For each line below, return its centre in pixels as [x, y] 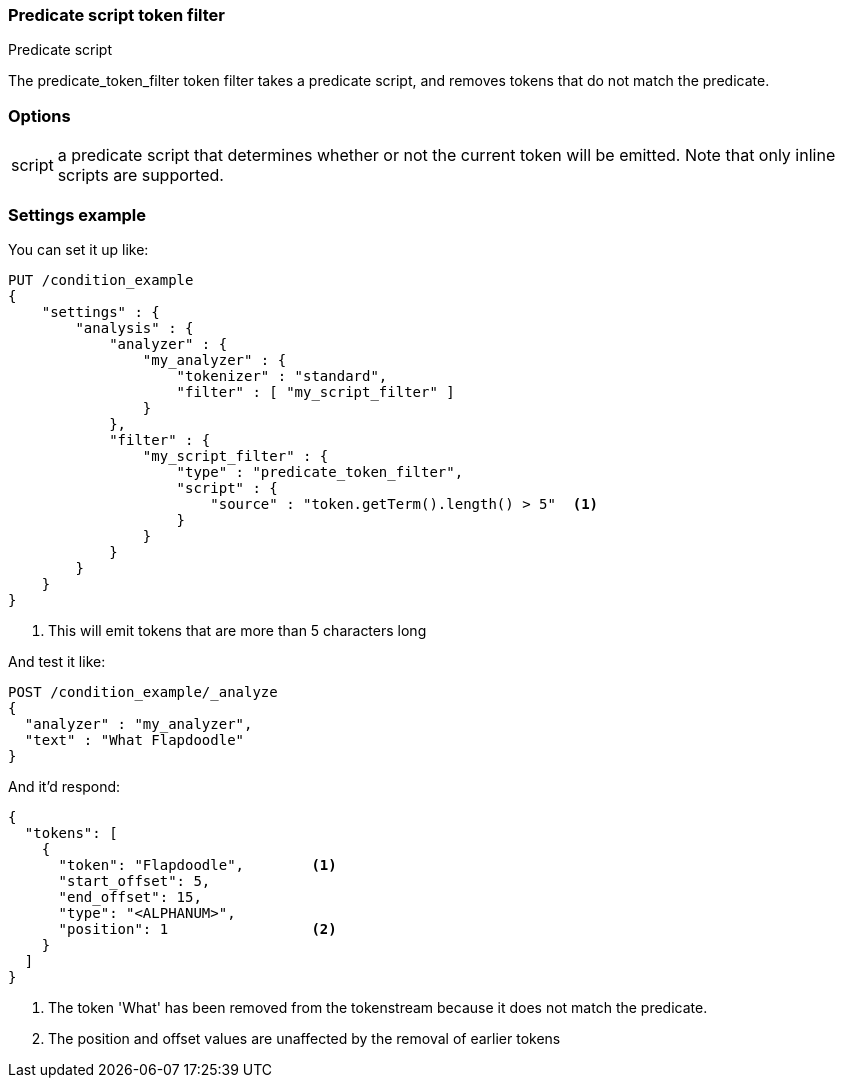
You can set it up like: [78, 249]
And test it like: [57, 661]
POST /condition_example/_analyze [143, 691]
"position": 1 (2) [197, 928]
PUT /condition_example [101, 279]
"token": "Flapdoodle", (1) [197, 864]
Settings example [77, 214]
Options [39, 115]
